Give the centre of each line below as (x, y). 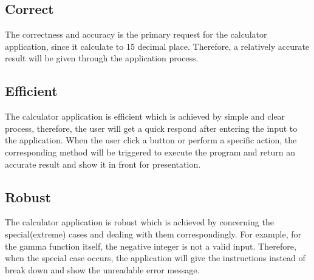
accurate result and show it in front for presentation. (103, 164)
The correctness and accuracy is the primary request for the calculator (136, 34)
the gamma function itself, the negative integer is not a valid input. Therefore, (151, 246)
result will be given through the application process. (102, 58)
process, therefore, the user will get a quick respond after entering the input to (151, 128)
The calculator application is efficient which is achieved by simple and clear (145, 116)
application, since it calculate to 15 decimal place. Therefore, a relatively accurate (157, 46)
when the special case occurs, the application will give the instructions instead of (155, 258)
